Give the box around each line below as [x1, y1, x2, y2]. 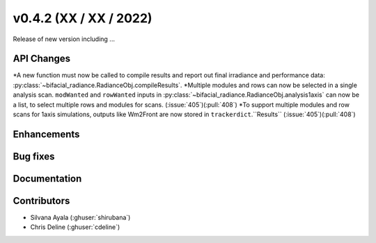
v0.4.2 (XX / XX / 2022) [13, 10, 152, 26]
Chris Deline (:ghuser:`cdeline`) [30, 223, 120, 231]
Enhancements [13, 128, 80, 140]
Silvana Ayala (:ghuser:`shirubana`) [30, 213, 131, 221]
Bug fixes [13, 150, 55, 162]
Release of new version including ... [13, 35, 115, 43]
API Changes [13, 53, 71, 65]
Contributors [13, 195, 70, 207]
